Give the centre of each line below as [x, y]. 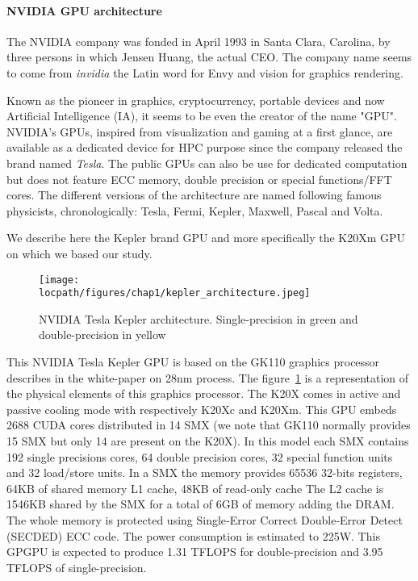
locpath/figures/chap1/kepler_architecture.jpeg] [175, 293]
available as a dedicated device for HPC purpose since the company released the [205, 147]
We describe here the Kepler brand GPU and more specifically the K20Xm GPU [206, 238]
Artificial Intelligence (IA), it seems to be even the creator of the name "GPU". [202, 116]
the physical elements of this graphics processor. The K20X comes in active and [204, 393]
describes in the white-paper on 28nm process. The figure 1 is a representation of [208, 377]
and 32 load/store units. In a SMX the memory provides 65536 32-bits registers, [205, 472]
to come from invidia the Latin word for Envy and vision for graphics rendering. [205, 72]
